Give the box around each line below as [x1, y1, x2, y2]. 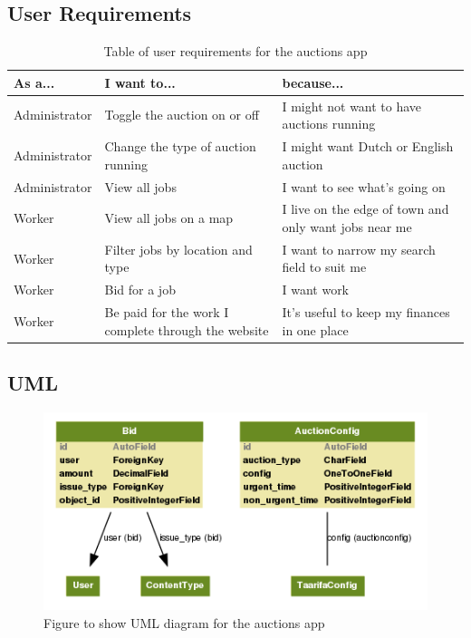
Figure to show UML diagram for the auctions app [43, 614, 325, 632]
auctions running [282, 114, 376, 133]
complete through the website [104, 320, 269, 339]
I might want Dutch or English [282, 137, 454, 156]
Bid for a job [104, 280, 176, 299]
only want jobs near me [282, 217, 412, 236]
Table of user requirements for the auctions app [103, 42, 368, 61]
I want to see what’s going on [282, 177, 446, 196]
